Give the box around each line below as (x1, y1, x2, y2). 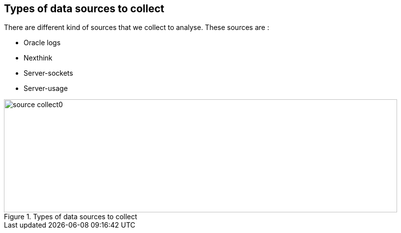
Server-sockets (24, 69, 73, 78)
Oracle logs (24, 38, 61, 47)
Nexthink (24, 54, 53, 62)
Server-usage (24, 84, 68, 93)
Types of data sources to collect (4, 2, 165, 15)
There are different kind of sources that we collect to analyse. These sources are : (4, 23, 269, 32)
